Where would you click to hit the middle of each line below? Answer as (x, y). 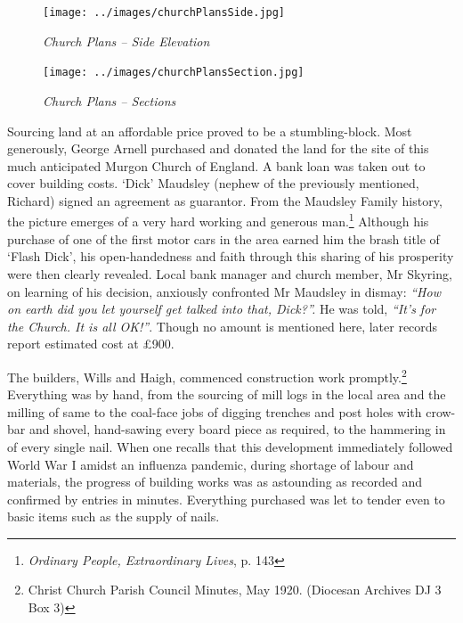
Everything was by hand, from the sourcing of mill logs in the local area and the (227, 394)
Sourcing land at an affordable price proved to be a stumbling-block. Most (210, 131)
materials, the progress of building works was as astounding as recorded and (215, 482)
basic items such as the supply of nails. (114, 516)
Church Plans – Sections (110, 100)
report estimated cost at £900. (91, 344)
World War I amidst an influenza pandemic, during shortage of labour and (211, 464)
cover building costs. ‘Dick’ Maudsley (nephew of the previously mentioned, (213, 183)
